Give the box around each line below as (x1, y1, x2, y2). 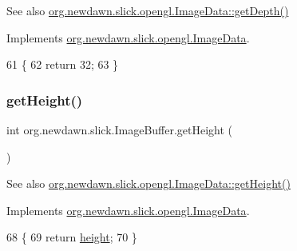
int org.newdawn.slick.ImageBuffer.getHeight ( (6, 122, 233, 137)
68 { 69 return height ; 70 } (6, 229, 137, 245)
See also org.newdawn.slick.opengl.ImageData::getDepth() (6, 2, 289, 18)
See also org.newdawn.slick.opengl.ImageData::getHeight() (6, 175, 291, 192)
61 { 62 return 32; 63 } (6, 56, 119, 73)
